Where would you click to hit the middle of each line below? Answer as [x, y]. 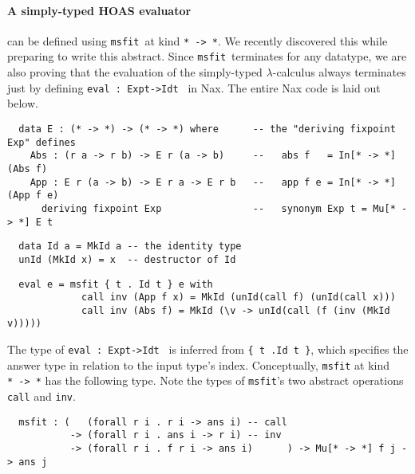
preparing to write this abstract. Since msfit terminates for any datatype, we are [207, 56]
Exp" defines [41, 142]
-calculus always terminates [339, 72]
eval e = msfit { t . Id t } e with [116, 284]
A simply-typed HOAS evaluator [99, 10]
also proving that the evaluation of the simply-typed [135, 72]
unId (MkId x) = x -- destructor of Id [127, 259]
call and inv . [41, 396]
